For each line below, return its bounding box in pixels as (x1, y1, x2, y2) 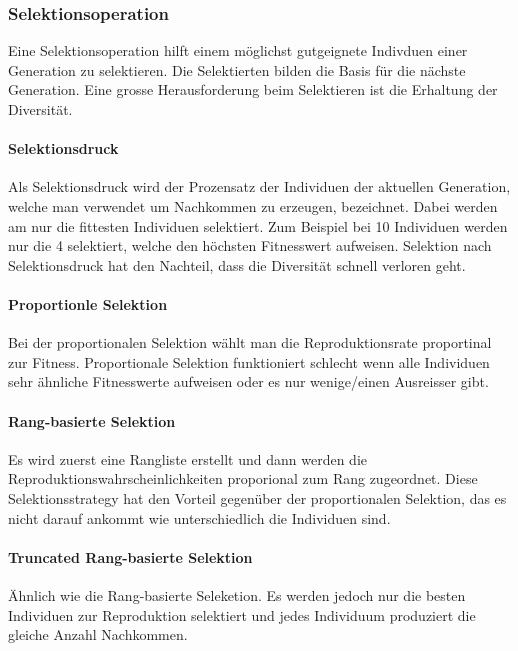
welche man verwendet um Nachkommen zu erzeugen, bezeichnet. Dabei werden (8, 195, 498, 216)
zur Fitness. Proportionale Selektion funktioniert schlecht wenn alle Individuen (8, 351, 490, 372)
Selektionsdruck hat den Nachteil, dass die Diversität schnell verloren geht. (8, 254, 466, 275)
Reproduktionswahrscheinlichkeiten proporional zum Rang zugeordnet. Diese (8, 468, 478, 489)
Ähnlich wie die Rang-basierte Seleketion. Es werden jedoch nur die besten (8, 584, 466, 605)
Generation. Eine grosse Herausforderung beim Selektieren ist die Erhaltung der (8, 79, 498, 100)
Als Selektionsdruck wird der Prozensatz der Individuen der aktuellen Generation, (8, 176, 511, 197)
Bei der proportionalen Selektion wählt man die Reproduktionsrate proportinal (8, 332, 492, 353)
